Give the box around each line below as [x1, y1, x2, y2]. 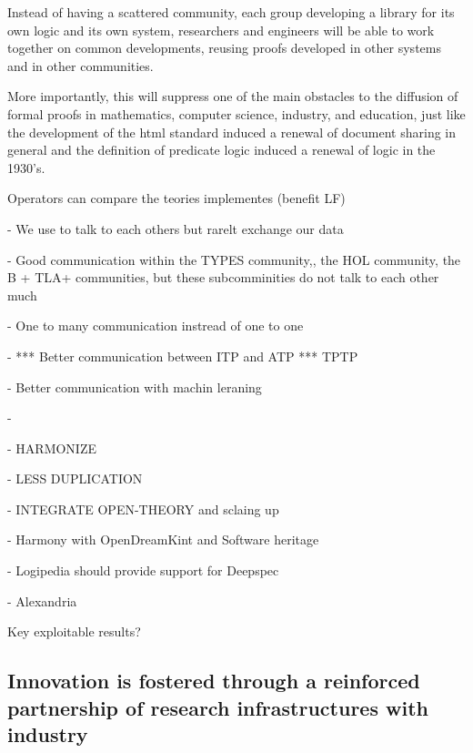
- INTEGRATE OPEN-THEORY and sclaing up [7, 499, 279, 518]
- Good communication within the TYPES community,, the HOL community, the [7, 249, 461, 269]
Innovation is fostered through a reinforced [7, 667, 420, 695]
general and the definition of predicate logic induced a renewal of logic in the [7, 140, 436, 159]
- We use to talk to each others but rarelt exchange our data [7, 219, 344, 238]
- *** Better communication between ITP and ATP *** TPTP [7, 346, 358, 365]
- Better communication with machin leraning [7, 377, 262, 396]
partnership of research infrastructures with [7, 693, 428, 721]
